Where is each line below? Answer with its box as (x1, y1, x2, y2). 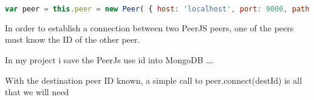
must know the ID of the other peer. (5, 33, 140, 46)
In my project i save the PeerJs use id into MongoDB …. (5, 54, 214, 66)
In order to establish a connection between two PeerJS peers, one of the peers (5, 21, 294, 34)
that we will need (5, 86, 69, 98)
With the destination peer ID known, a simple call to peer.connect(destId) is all (5, 73, 302, 86)
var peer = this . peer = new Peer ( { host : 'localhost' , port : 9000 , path (5, 5, 310, 13)
